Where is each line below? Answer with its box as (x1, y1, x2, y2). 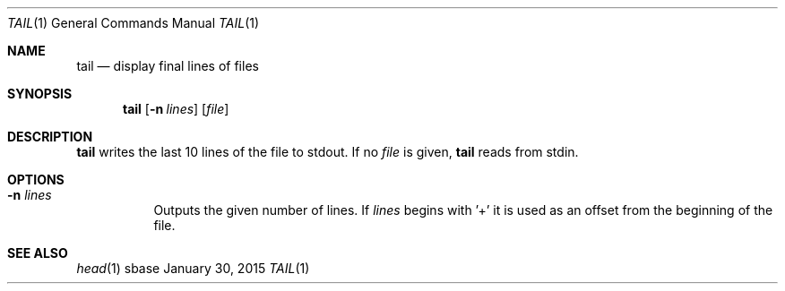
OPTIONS (7, 172, 65, 187)
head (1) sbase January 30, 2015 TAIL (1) (76, 261, 310, 276)
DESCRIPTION (7, 129, 93, 144)
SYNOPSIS (7, 86, 73, 101)
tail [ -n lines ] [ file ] (123, 101, 229, 116)
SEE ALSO (7, 245, 68, 261)
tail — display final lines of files (76, 58, 259, 73)
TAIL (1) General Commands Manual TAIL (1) (7, 15, 260, 30)
